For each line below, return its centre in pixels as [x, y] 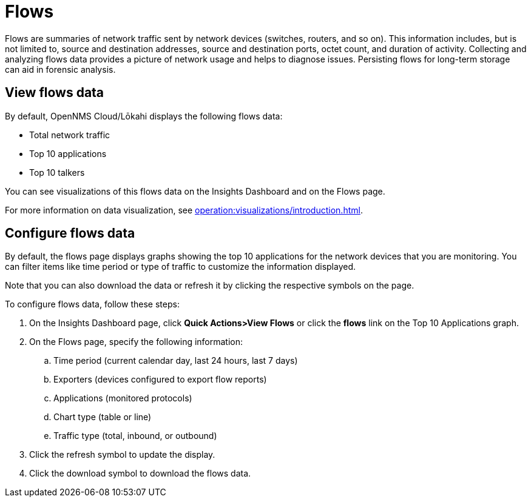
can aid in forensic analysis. [60, 69]
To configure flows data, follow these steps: [92, 304]
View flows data [55, 93]
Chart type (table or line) [103, 417]
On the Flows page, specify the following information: [136, 342]
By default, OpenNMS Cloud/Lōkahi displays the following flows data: [144, 116]
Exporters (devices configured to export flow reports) [160, 380]
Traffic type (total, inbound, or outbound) [135, 436]
